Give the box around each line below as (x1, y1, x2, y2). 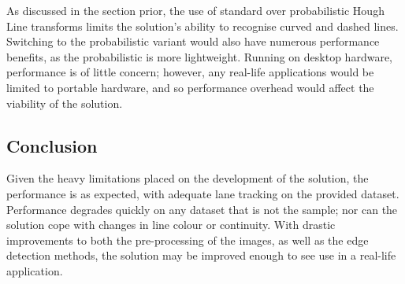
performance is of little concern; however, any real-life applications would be (6, 64, 374, 80)
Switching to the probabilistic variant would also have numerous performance (6, 33, 380, 50)
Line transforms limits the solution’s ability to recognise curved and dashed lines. (6, 17, 399, 34)
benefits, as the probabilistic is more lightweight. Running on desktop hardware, (6, 48, 392, 65)
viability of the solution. (6, 94, 123, 111)
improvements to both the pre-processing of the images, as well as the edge (6, 231, 369, 248)
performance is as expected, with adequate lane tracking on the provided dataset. (6, 185, 399, 201)
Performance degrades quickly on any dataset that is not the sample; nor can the (6, 201, 398, 217)
